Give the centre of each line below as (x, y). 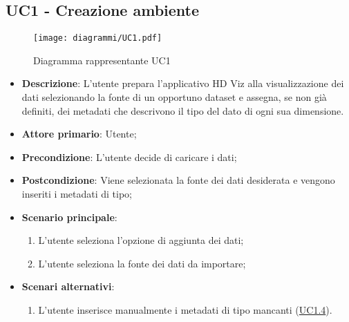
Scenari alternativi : (68, 286)
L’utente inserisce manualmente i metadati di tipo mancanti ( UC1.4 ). (185, 309)
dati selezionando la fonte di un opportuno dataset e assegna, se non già (174, 97)
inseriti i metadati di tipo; (77, 194)
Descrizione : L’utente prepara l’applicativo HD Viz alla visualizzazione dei (183, 83)
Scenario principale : (69, 217)
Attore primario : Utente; (79, 134)
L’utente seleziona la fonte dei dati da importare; (142, 263)
